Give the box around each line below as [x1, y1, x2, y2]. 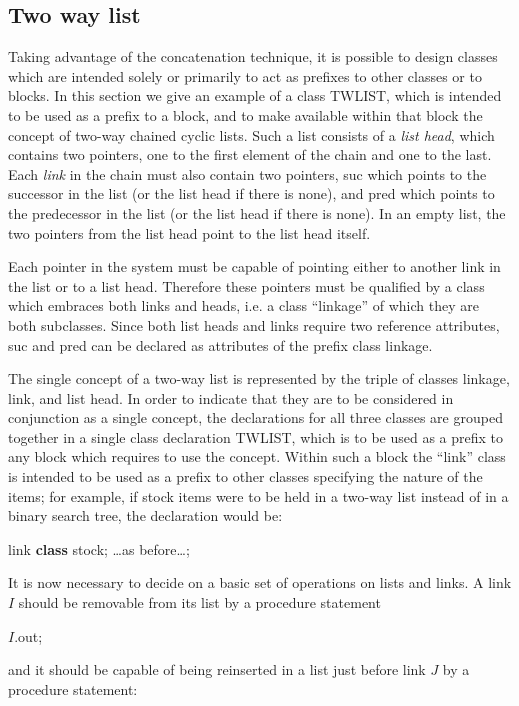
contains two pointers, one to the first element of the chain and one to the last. [8, 144, 492, 165]
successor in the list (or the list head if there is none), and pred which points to [8, 183, 495, 204]
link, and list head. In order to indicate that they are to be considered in [8, 387, 454, 408]
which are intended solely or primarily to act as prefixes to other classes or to [8, 65, 482, 86]
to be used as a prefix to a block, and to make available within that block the [8, 104, 483, 125]
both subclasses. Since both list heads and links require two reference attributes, [8, 314, 500, 335]
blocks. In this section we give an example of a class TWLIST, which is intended [8, 85, 502, 106]
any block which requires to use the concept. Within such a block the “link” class [8, 446, 506, 467]
